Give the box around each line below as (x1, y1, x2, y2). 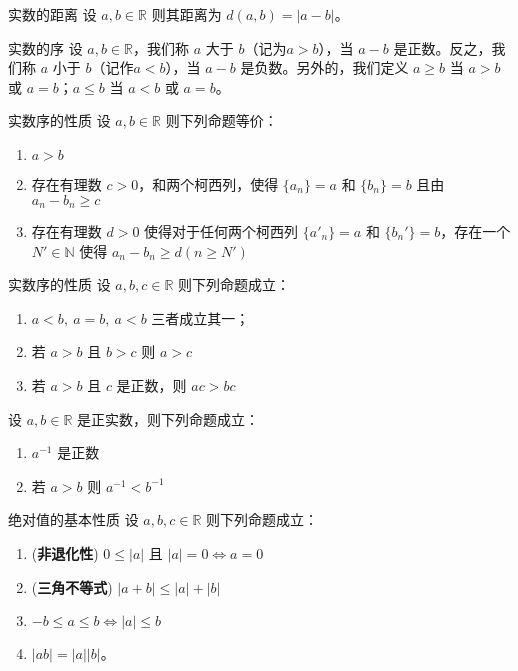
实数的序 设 (8, 37, 83, 58)
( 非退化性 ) (31, 542, 99, 563)
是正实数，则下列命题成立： (77, 408, 260, 429)
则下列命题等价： (165, 110, 278, 131)
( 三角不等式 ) (31, 576, 113, 597)
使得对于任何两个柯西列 (144, 221, 299, 242)
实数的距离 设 (8, 4, 97, 24)
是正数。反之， (393, 37, 492, 58)
